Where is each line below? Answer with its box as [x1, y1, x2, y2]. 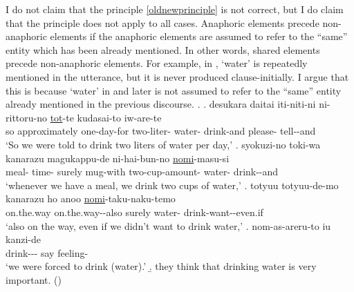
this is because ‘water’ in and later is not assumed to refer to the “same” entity [6, 83, 342, 97]
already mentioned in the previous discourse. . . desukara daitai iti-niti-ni [6, 97, 316, 111]
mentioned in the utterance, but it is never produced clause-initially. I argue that [6, 69, 349, 84]
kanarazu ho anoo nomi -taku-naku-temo [6, 191, 176, 206]
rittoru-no [6, 110, 47, 124]
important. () [6, 272, 62, 286]
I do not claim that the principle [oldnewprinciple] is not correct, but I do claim [6, 2, 344, 16]
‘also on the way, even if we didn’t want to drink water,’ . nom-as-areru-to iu [6, 218, 331, 233]
